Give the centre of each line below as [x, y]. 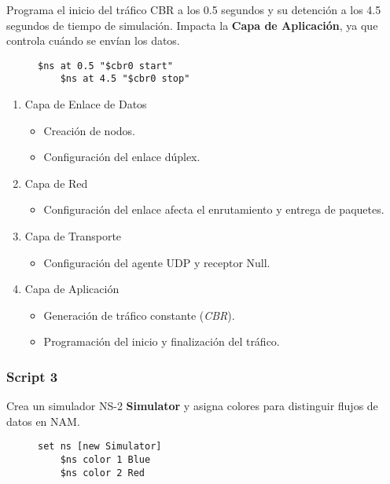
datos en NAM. [43, 421]
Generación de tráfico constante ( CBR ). [139, 315]
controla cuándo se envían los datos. [93, 40]
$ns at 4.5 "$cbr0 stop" [125, 79]
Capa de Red [56, 183]
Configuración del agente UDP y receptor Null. [157, 262]
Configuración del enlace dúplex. [122, 157]
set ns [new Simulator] [100, 447]
